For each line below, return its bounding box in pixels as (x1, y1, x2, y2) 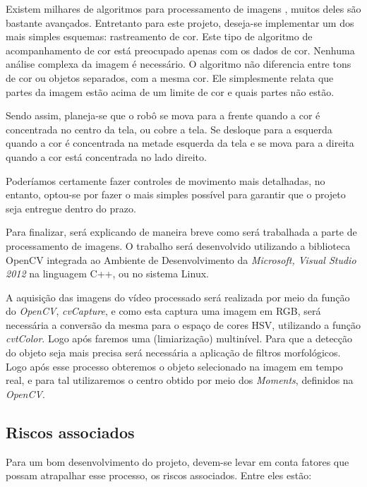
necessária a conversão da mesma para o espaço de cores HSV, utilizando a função (6, 317, 361, 332)
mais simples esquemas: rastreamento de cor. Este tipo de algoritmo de (6, 29, 313, 44)
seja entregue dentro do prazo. (6, 200, 136, 215)
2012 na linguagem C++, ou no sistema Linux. (6, 266, 209, 281)
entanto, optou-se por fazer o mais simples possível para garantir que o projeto (6, 187, 346, 202)
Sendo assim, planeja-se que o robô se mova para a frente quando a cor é (6, 108, 320, 123)
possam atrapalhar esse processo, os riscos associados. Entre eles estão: (6, 468, 312, 483)
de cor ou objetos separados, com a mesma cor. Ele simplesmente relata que (6, 70, 334, 85)
